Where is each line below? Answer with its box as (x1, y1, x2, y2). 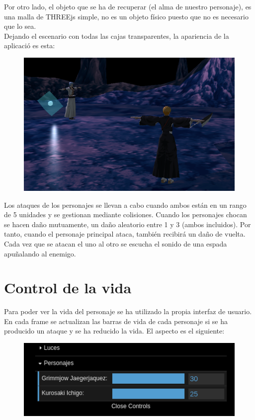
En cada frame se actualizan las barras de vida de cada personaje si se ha (4, 316, 228, 326)
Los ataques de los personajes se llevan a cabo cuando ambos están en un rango (4, 199, 247, 210)
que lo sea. (4, 21, 36, 31)
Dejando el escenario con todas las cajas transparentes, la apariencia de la (4, 30, 229, 41)
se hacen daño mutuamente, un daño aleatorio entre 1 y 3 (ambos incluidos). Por (4, 219, 251, 229)
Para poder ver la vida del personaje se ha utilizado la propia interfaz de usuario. (4, 306, 252, 317)
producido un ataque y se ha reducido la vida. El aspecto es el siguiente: (4, 326, 225, 336)
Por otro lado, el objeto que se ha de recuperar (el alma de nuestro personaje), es (4, 1, 252, 11)
